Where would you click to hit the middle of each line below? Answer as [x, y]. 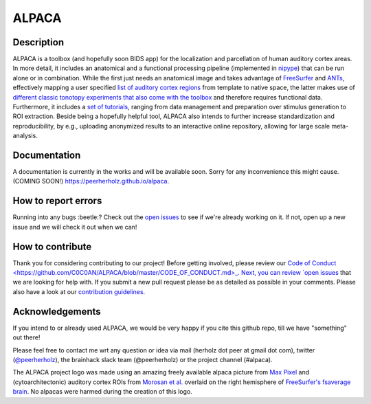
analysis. [25, 136]
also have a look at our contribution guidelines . [79, 291]
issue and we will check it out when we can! [75, 227]
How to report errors [57, 201]
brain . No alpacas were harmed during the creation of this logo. [102, 392]
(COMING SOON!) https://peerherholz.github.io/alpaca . [91, 181]
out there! [26, 337]
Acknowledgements [57, 312]
